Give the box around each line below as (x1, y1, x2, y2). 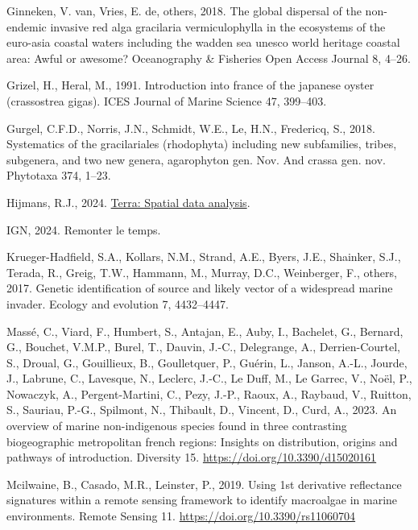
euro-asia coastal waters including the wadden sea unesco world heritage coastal (6, 34, 400, 51)
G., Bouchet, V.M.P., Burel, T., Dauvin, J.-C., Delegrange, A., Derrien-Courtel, (6, 338, 400, 355)
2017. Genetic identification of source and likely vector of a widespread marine (6, 279, 393, 296)
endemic (6, 18, 47, 35)
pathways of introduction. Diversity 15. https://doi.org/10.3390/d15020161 (6, 449, 377, 466)
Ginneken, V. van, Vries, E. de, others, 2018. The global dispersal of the (6, 2, 362, 19)
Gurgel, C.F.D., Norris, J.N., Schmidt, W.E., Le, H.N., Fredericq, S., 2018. (6, 119, 375, 136)
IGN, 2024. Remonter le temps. (6, 221, 161, 238)
